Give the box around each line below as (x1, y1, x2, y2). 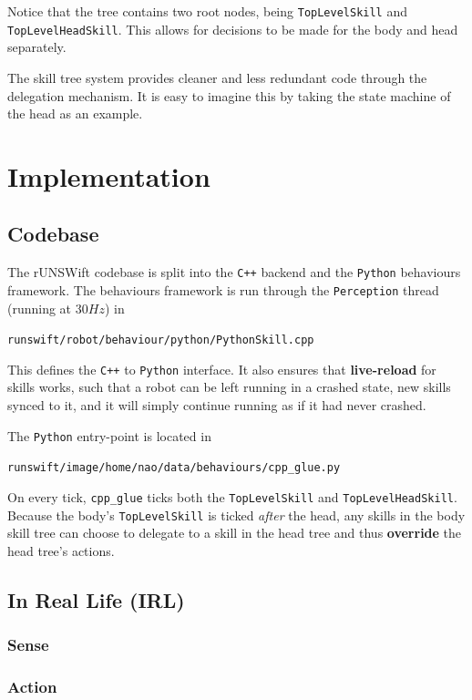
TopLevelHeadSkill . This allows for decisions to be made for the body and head (7, 19, 458, 38)
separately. (7, 37, 67, 57)
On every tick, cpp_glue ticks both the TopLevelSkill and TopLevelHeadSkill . (7, 487, 457, 506)
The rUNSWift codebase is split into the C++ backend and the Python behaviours (7, 262, 461, 282)
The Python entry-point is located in (7, 426, 211, 445)
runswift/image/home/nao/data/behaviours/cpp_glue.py (7, 461, 341, 475)
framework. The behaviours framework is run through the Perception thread (7, 280, 439, 299)
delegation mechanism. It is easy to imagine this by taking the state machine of (7, 86, 451, 105)
